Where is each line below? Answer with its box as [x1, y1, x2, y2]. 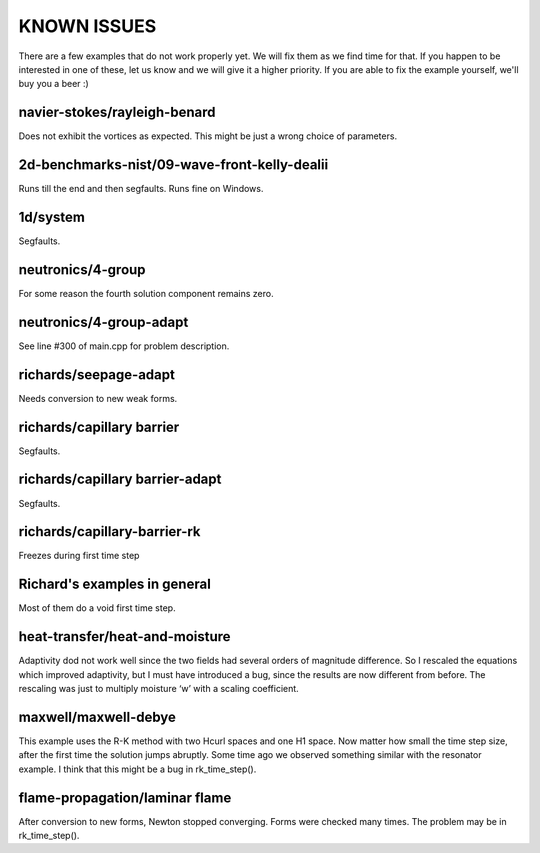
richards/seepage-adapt [18, 366, 175, 383]
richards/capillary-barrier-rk [18, 523, 201, 540]
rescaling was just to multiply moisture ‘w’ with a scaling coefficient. [18, 683, 299, 695]
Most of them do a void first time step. [18, 602, 176, 614]
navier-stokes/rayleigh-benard [18, 104, 216, 121]
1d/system [18, 208, 85, 225]
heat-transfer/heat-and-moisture [18, 628, 231, 645]
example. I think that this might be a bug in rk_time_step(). [18, 763, 257, 775]
